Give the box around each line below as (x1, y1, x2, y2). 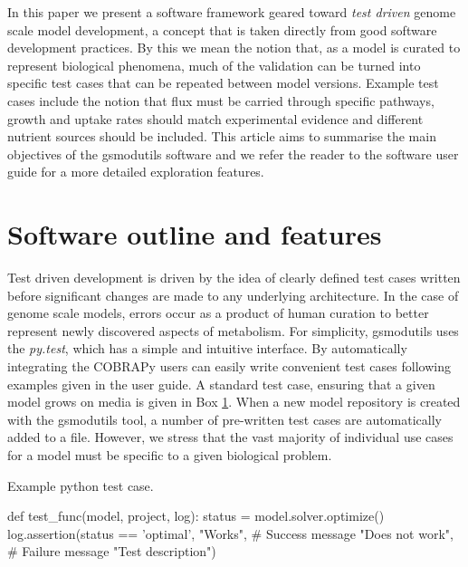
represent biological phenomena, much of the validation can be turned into (7, 55, 421, 74)
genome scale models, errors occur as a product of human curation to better (7, 303, 429, 322)
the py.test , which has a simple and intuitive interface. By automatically (7, 339, 407, 358)
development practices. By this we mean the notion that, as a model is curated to (7, 38, 461, 57)
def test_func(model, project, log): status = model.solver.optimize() (7, 506, 385, 525)
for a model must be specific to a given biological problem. (7, 446, 332, 464)
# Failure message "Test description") (7, 542, 216, 561)
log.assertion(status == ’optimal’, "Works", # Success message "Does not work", (7, 524, 454, 543)
